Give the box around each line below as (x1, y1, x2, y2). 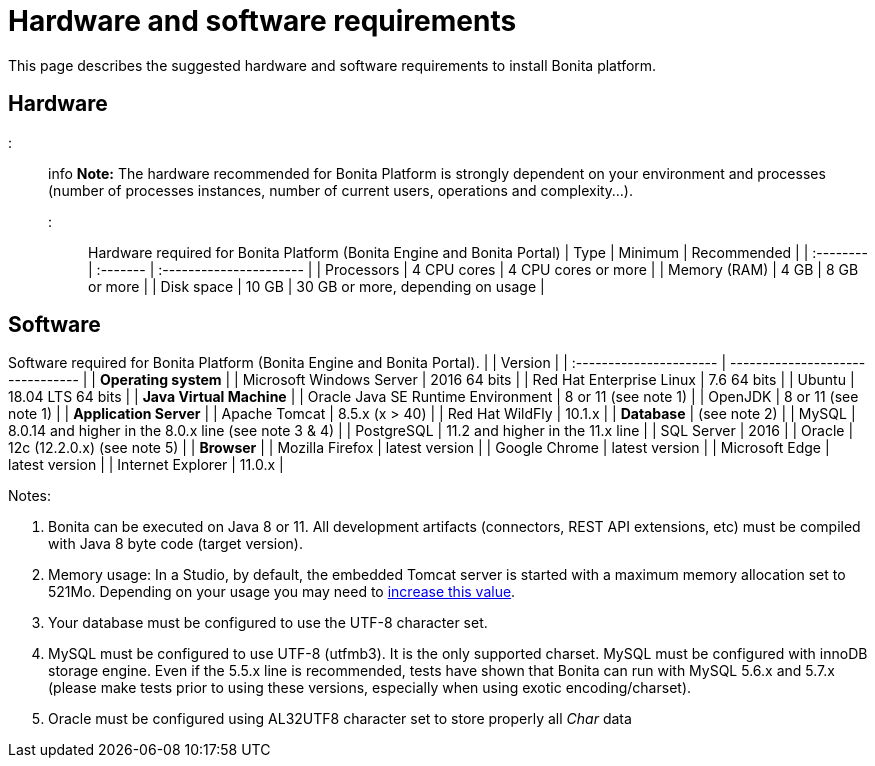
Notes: (8, 487, 51, 505)
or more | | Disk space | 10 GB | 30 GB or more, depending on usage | (88, 277, 545, 295)
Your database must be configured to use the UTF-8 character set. (48, 614, 488, 632)
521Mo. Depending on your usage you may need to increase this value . (48, 583, 516, 601)
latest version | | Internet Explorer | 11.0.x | (8, 456, 284, 474)
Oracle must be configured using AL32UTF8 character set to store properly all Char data (48, 710, 632, 728)
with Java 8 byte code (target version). (48, 535, 304, 553)
